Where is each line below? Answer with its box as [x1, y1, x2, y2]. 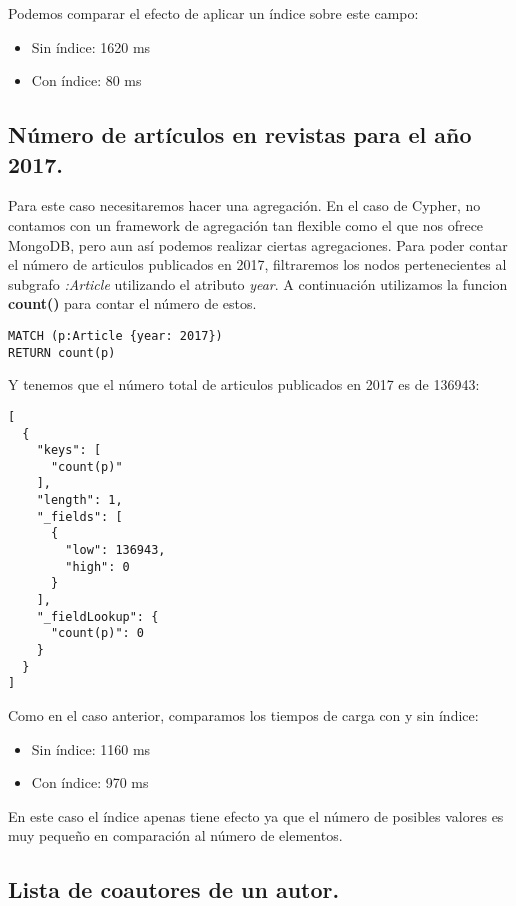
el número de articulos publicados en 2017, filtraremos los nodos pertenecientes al [8, 254, 507, 275]
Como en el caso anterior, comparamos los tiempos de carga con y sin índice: [8, 705, 479, 725]
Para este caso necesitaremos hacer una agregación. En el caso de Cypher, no [8, 195, 481, 216]
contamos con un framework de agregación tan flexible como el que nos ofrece [8, 214, 484, 235]
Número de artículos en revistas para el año [8, 119, 472, 150]
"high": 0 [65, 559, 130, 574]
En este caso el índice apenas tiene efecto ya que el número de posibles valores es [8, 805, 504, 826]
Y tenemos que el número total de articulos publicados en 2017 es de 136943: [8, 374, 480, 395]
